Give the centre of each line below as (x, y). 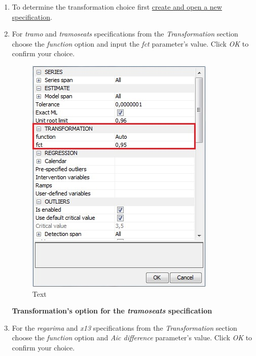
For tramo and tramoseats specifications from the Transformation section (125, 34)
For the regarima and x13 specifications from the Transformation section (124, 327)
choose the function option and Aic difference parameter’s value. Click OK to (132, 338)
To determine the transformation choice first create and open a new (117, 7)
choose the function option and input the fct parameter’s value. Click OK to (130, 43)
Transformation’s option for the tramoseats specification (112, 311)
